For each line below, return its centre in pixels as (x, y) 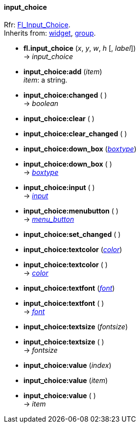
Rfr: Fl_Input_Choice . (37, 24)
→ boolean (41, 103)
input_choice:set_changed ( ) (72, 234)
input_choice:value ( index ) (68, 365)
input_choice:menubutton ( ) (71, 211)
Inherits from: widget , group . (50, 33)
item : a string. (46, 80)
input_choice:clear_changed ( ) (75, 133)
